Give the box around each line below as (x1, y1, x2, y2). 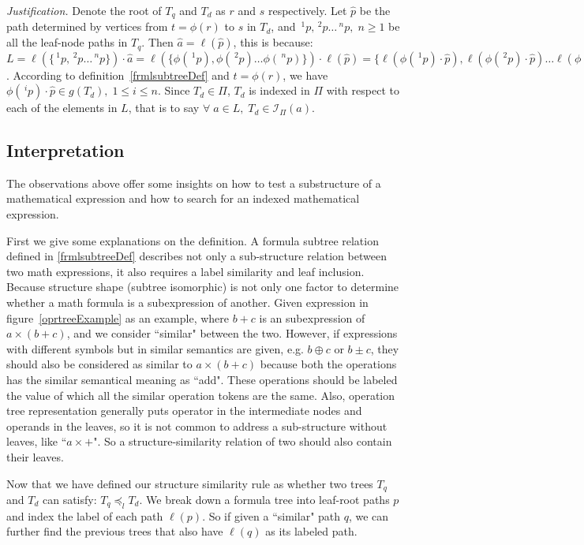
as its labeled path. (265, 523, 358, 539)
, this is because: (233, 34, 313, 50)
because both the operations (260, 356, 397, 372)
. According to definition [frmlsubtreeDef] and (6, 66, 230, 83)
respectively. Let (268, 2, 347, 18)
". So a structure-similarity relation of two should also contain (93, 433, 392, 450)
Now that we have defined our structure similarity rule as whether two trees (6, 475, 373, 491)
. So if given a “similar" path (202, 507, 341, 524)
